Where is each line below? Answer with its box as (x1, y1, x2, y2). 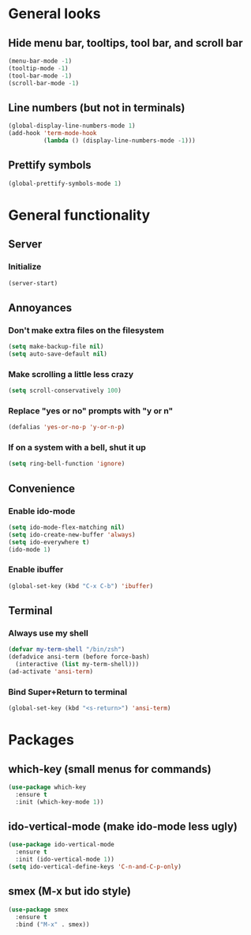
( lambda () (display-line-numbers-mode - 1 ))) (43, 137, 196, 145)
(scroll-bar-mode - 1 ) (8, 79, 80, 87)
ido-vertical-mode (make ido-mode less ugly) (8, 820, 238, 834)
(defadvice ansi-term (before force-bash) (8, 653, 150, 661)
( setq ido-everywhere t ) (8, 538, 90, 546)
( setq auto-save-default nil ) (8, 349, 108, 358)
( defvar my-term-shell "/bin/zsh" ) (8, 646, 126, 654)
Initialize (8, 262, 42, 273)
